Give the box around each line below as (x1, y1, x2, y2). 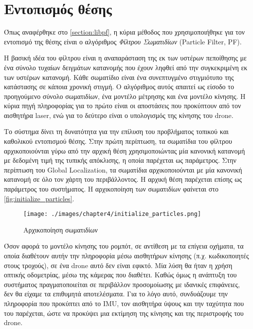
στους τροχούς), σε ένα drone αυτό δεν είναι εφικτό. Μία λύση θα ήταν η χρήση (4, 260, 233, 270)
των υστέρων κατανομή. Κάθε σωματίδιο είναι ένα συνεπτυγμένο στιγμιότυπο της (4, 72, 234, 82)
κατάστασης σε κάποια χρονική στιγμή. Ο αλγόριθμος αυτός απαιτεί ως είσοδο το (4, 81, 234, 92)
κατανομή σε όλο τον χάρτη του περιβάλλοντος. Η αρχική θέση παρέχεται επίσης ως (4, 174, 242, 184)
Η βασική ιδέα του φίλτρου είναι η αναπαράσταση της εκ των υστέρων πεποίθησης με (4, 53, 247, 63)
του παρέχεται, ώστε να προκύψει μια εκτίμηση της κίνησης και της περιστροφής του (4, 308, 244, 318)
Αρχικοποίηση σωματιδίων (23, 224, 98, 234)
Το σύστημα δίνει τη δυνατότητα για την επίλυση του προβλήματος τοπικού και (4, 126, 229, 136)
